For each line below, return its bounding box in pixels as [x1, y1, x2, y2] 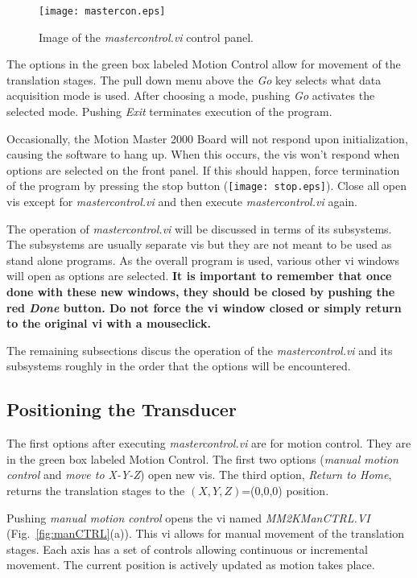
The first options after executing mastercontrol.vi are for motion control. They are [6, 435, 411, 452]
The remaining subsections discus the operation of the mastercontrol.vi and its [6, 341, 393, 358]
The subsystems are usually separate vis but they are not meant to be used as [6, 236, 392, 253]
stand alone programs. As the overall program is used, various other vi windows [6, 251, 400, 268]
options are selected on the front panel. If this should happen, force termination [6, 161, 400, 178]
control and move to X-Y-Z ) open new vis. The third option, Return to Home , [6, 466, 392, 483]
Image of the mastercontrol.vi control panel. [39, 28, 254, 45]
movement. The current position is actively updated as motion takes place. [6, 556, 375, 573]
